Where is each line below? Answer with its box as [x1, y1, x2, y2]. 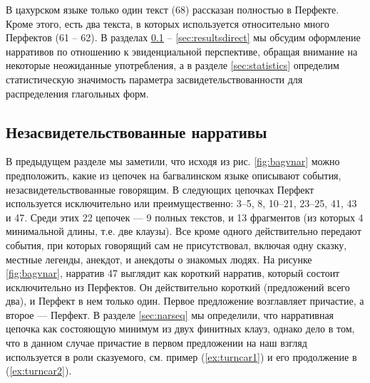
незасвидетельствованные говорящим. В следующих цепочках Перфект [6, 182, 314, 196]
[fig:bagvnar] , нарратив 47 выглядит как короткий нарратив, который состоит [6, 266, 340, 280]
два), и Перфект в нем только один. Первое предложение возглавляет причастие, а [6, 293, 364, 308]
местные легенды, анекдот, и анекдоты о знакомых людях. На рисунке [6, 251, 312, 266]
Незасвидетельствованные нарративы [6, 120, 267, 142]
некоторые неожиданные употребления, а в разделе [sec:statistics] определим [6, 58, 339, 73]
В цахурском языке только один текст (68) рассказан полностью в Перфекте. [6, 2, 339, 16]
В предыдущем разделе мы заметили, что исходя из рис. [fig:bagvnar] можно [6, 154, 340, 169]
